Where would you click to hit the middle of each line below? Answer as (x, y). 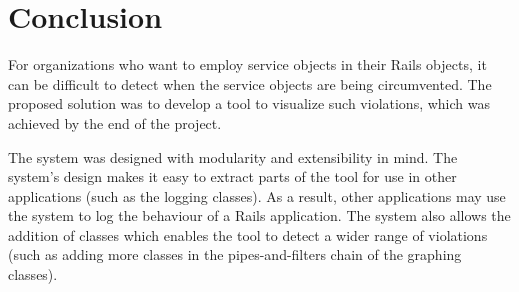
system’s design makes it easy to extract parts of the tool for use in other (232, 176)
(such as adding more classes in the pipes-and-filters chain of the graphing (235, 254)
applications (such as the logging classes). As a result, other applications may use (257, 195)
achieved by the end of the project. (115, 122)
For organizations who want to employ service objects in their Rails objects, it (247, 64)
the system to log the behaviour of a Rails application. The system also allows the (259, 215)
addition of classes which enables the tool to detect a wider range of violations (248, 234)
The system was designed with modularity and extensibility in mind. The (233, 156)
